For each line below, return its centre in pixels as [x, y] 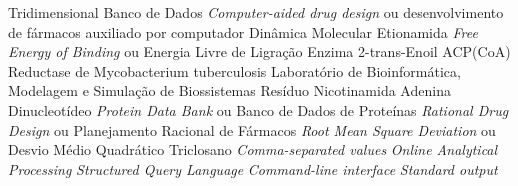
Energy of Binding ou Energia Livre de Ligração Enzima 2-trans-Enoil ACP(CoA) [259, 51]
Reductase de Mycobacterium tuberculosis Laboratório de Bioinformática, [234, 70]
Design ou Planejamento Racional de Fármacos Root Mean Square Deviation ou [252, 129]
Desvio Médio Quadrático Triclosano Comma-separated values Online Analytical [253, 149]
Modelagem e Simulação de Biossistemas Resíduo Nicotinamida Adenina [229, 90]
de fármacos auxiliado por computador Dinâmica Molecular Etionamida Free [243, 31]
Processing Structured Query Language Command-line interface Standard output [253, 168]
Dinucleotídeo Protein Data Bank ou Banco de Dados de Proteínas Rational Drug [258, 109]
